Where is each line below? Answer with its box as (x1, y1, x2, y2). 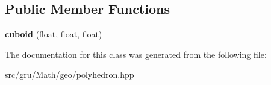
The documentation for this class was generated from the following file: (5, 48, 267, 60)
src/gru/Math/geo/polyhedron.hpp (5, 68, 134, 81)
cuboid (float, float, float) (5, 28, 102, 40)
